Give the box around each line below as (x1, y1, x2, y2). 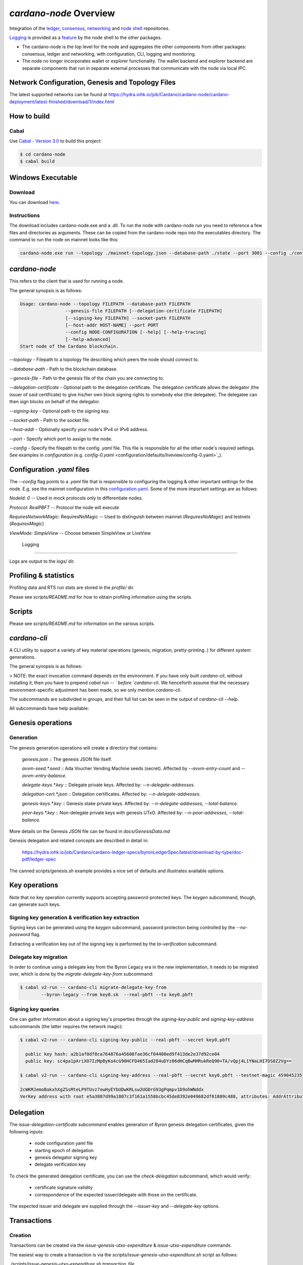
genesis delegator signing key (34, 1154, 97, 1161)
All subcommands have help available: (9, 705, 89, 711)
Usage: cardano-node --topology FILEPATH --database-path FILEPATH (20, 301, 191, 307)
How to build (9, 112, 50, 120)
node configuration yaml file (34, 1140, 93, 1146)
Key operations (9, 881, 59, 890)
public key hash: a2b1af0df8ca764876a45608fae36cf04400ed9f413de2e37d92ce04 (25, 1051, 220, 1057)
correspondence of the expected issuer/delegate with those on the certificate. (34, 1192, 198, 1198)
